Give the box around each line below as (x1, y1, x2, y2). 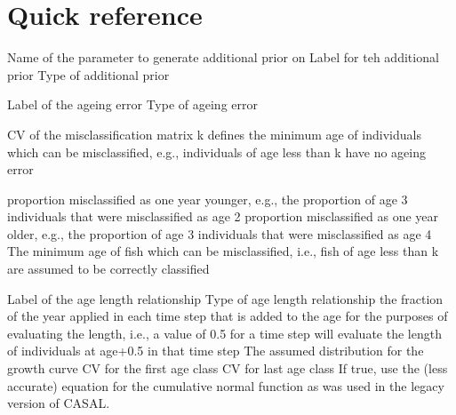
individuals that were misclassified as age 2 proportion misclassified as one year (7, 207, 438, 226)
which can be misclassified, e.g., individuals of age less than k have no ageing (7, 142, 427, 161)
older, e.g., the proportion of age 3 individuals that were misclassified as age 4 (7, 224, 432, 243)
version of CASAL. (7, 394, 110, 412)
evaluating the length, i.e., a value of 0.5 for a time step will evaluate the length (7, 323, 442, 342)
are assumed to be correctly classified (7, 259, 210, 278)
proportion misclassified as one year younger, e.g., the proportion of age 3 (7, 189, 408, 208)
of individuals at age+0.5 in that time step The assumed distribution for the (7, 341, 424, 360)
